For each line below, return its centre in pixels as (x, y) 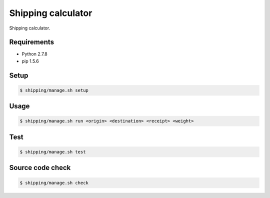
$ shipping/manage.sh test (53, 152)
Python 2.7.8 (34, 54)
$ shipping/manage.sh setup (54, 90)
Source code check (40, 168)
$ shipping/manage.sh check (54, 183)
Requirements (32, 42)
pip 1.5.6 (30, 61)
